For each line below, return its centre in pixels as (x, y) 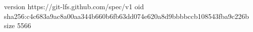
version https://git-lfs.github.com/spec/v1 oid (74, 6)
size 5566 (18, 25)
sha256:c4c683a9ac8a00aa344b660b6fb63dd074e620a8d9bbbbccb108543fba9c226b (126, 16)
